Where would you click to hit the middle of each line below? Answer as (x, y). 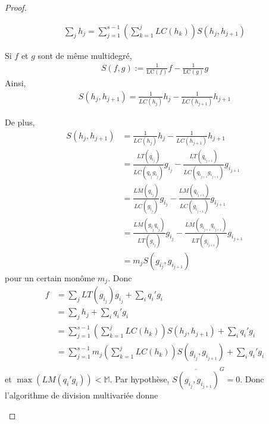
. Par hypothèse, (140, 379)
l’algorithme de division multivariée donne (82, 395)
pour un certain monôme (50, 277)
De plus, (20, 122)
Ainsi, (15, 83)
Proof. (16, 7)
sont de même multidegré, (85, 55)
